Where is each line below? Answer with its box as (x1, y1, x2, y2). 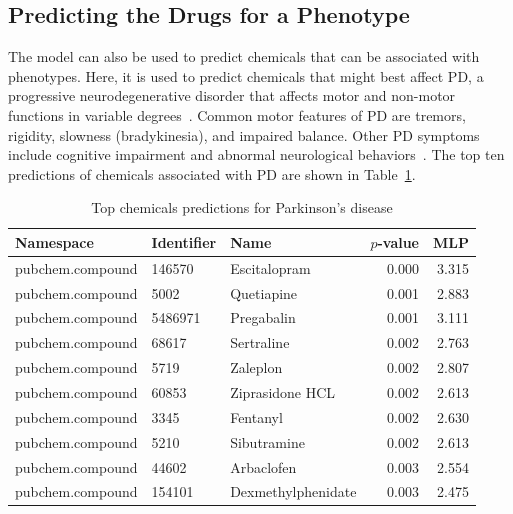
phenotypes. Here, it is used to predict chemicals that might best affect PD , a (8, 65, 484, 86)
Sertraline (230, 332, 290, 353)
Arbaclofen (230, 456, 297, 477)
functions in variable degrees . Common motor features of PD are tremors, (8, 104, 466, 125)
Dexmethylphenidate (230, 481, 357, 502)
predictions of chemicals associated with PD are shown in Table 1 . (8, 163, 416, 184)
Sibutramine (230, 431, 305, 452)
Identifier (151, 231, 217, 252)
